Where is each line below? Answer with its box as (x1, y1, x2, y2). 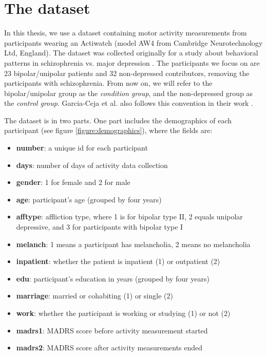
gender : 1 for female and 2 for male (16, 177, 130, 188)
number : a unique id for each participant (16, 142, 148, 153)
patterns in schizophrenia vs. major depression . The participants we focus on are (4, 57, 260, 68)
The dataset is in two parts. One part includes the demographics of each (4, 115, 232, 125)
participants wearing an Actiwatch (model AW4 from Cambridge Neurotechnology (4, 37, 263, 48)
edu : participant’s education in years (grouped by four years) (16, 273, 209, 284)
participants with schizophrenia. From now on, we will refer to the (4, 78, 213, 88)
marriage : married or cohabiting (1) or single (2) (16, 290, 173, 301)
